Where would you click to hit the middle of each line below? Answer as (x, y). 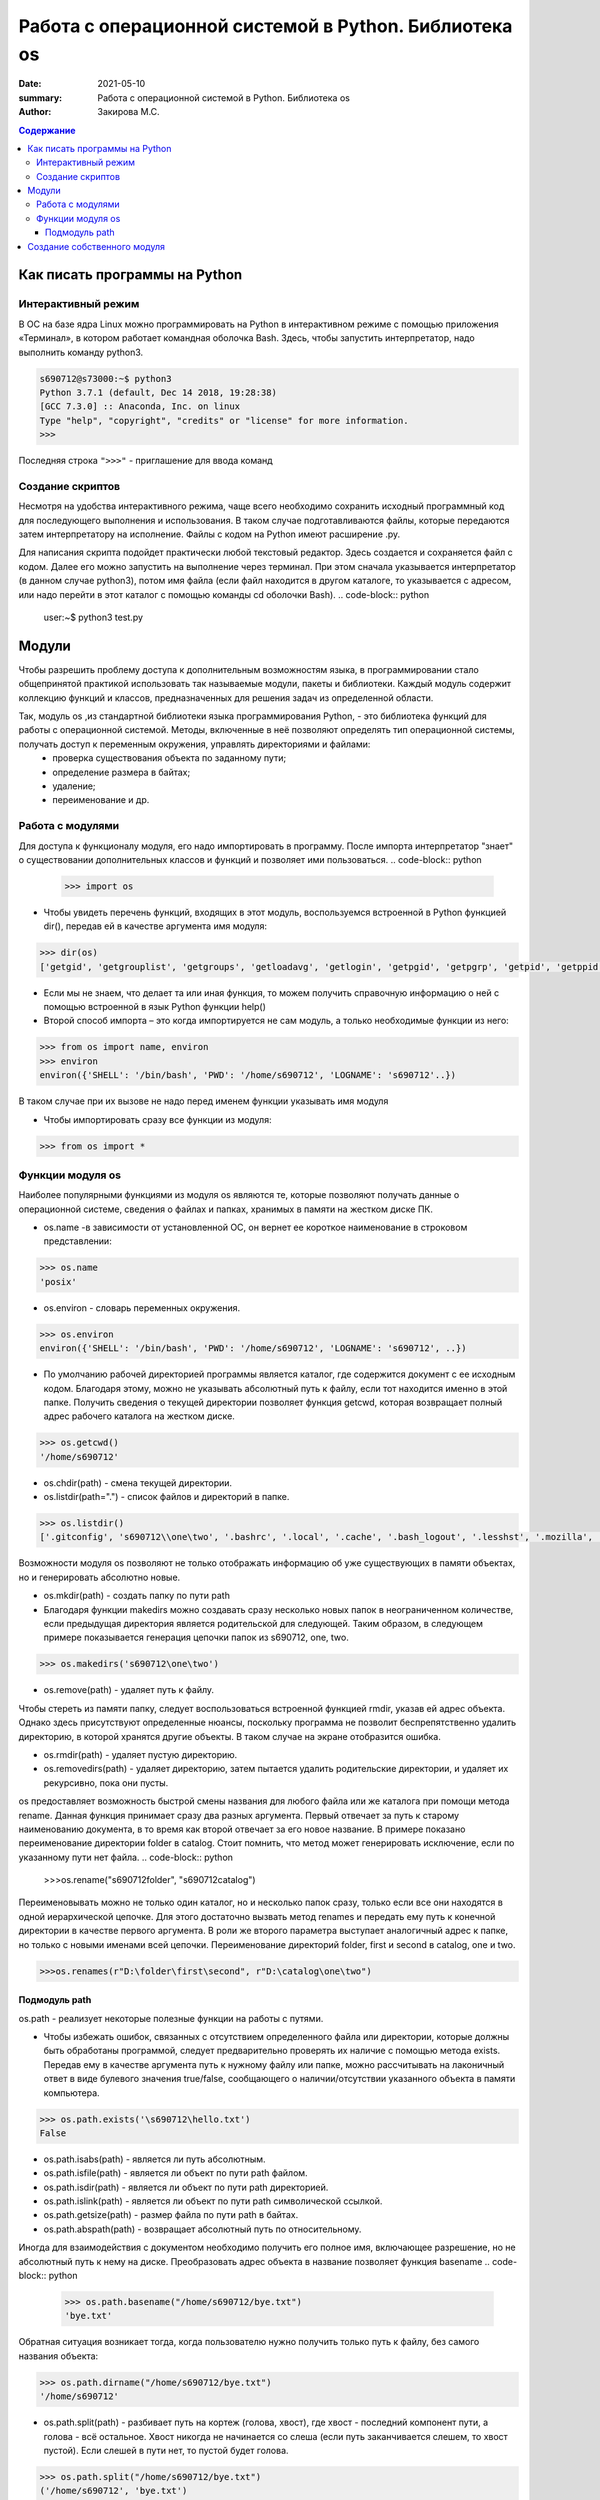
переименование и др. (101, 800)
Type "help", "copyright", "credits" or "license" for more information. (224, 420)
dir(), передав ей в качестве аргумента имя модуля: (155, 926)
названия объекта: (58, 2356)
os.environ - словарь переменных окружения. (141, 1307)
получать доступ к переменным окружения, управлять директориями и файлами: (194, 744)
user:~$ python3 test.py (93, 617)
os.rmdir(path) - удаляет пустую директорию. (140, 1754)
